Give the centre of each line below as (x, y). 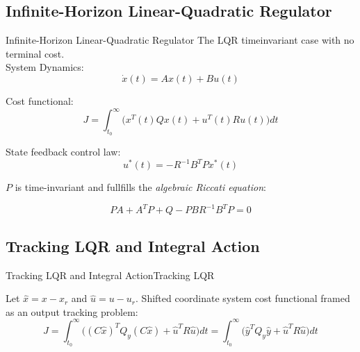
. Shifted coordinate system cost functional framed (243, 298)
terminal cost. (35, 53)
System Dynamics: (45, 67)
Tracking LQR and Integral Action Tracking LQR (110, 275)
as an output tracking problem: (72, 311)
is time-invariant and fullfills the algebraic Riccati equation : (140, 187)
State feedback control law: (63, 152)
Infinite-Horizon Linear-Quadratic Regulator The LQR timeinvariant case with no (180, 40)
